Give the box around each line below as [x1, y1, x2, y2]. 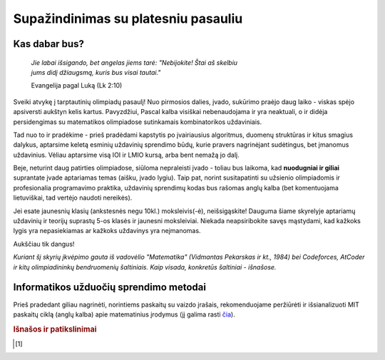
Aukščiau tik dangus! [13, 240, 75, 248]
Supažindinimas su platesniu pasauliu [13, 11, 243, 26]
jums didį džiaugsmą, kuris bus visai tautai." [31, 68, 161, 76]
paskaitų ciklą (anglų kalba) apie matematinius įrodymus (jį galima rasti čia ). [13, 310, 235, 319]
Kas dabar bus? [13, 38, 85, 50]
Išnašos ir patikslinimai [13, 324, 97, 334]
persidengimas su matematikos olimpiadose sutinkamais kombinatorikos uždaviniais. [13, 118, 262, 126]
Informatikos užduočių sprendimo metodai [13, 282, 207, 294]
